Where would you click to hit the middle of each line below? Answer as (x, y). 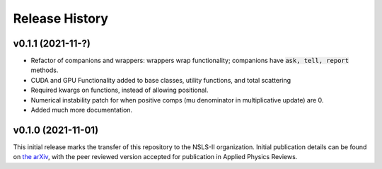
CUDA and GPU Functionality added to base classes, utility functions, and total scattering (161, 80)
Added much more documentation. (82, 110)
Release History (61, 18)
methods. (45, 70)
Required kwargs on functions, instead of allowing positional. (120, 90)
